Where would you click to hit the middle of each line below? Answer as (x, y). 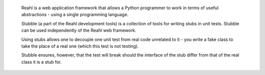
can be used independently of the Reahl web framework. (79, 30)
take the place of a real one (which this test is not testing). (80, 46)
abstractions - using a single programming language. (75, 15)
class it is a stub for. (41, 62)
